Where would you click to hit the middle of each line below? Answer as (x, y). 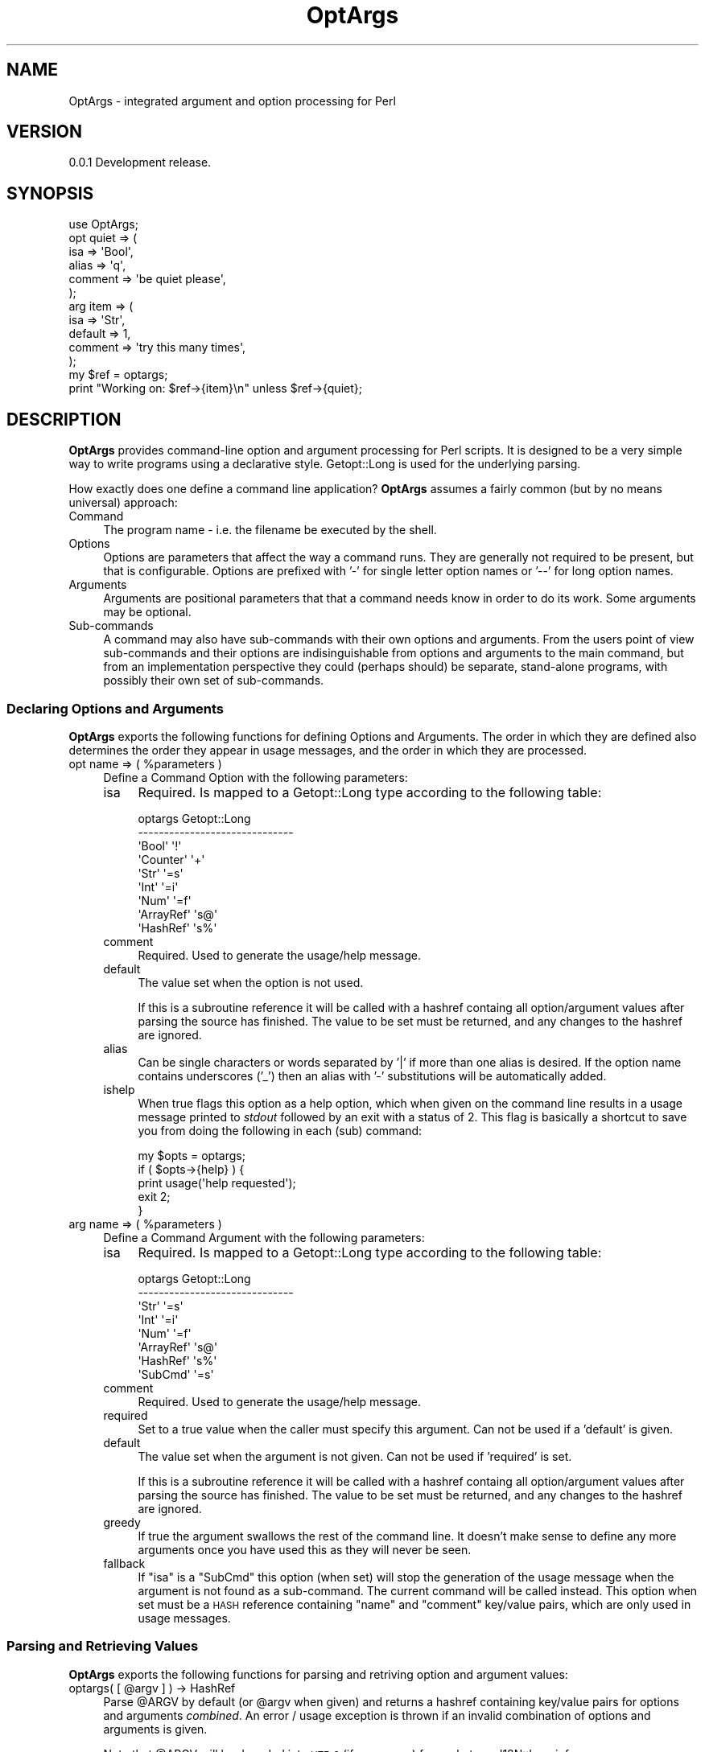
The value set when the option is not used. (251, 982)
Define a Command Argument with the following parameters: (264, 1237)
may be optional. (147, 612)
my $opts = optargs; (192, 1155)
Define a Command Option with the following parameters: (256, 777)
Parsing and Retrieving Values (103, 1646)
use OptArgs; (103, 224)
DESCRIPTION (64, 419)
